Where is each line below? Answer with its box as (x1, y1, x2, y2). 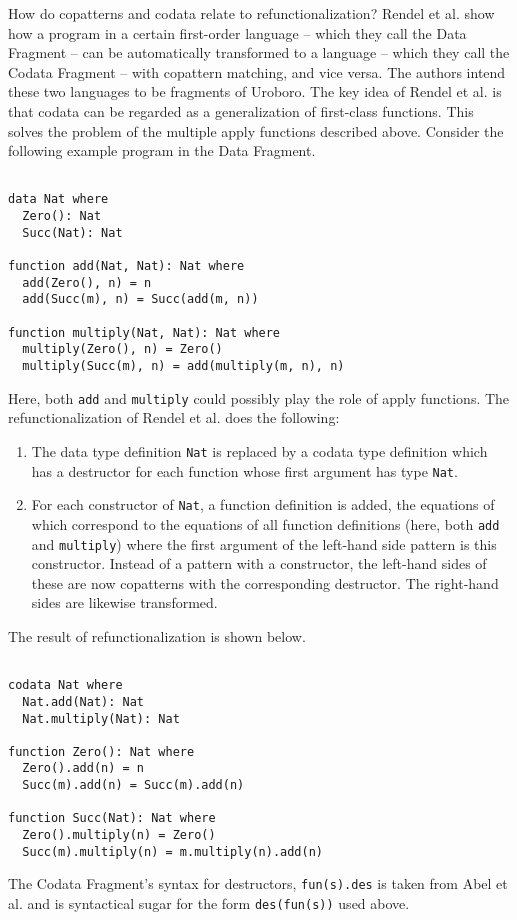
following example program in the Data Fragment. (8, 140, 316, 161)
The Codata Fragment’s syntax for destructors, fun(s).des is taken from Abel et (8, 873, 508, 894)
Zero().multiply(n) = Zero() (22, 828, 216, 843)
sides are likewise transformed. (31, 592, 218, 613)
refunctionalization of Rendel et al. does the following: (8, 407, 340, 428)
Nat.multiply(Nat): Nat (22, 711, 180, 726)
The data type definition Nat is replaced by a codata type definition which (31, 440, 488, 461)
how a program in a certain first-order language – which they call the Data (8, 22, 467, 43)
